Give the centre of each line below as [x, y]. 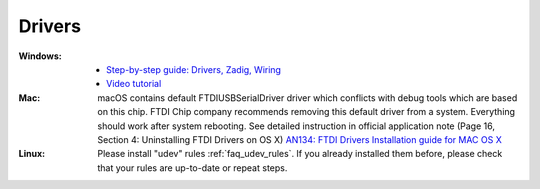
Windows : [40, 56]
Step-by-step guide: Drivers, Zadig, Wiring [194, 69]
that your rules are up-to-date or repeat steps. [192, 167]
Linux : [31, 154]
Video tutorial [134, 84]
